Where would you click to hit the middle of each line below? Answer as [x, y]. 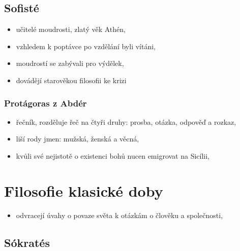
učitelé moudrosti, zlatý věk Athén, [71, 29]
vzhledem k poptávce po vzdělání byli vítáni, [86, 46]
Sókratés [27, 242]
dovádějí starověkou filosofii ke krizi [71, 80]
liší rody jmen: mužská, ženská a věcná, [78, 139]
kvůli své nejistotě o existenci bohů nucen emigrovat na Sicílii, [113, 155]
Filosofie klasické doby [84, 190]
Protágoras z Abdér [46, 103]
